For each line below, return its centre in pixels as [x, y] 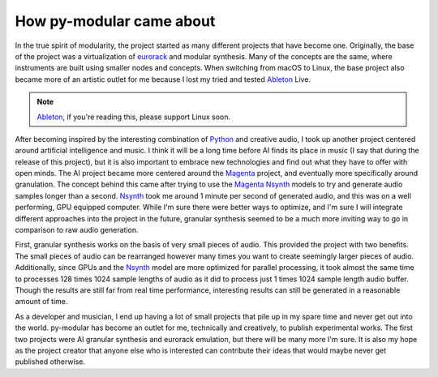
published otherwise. [50, 362]
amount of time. [41, 302]
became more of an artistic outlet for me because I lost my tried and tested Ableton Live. [163, 79]
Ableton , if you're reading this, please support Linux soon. [134, 117]
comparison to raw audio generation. [77, 230]
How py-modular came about [115, 21]
